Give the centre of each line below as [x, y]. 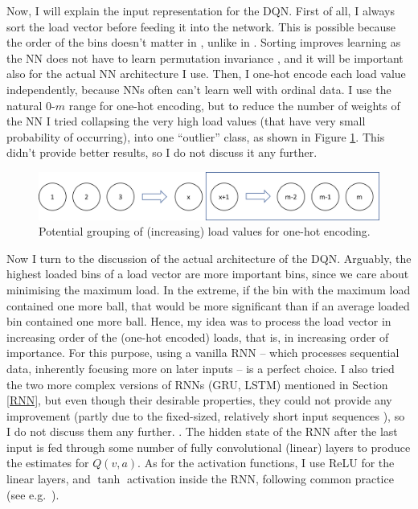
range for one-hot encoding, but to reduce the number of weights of [234, 105]
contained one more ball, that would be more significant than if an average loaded [208, 305]
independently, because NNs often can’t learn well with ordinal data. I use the [199, 89]
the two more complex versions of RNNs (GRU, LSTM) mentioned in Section [197, 384]
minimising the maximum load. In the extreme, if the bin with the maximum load [209, 289]
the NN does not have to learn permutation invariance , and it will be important [205, 57]
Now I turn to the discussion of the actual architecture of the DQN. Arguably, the [209, 258]
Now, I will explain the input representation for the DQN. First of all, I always [201, 10]
